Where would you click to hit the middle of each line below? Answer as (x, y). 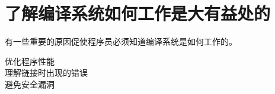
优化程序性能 (30, 61)
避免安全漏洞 (30, 84)
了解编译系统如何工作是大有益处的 (138, 13)
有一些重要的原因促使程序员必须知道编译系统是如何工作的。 (121, 41)
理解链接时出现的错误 (46, 73)
